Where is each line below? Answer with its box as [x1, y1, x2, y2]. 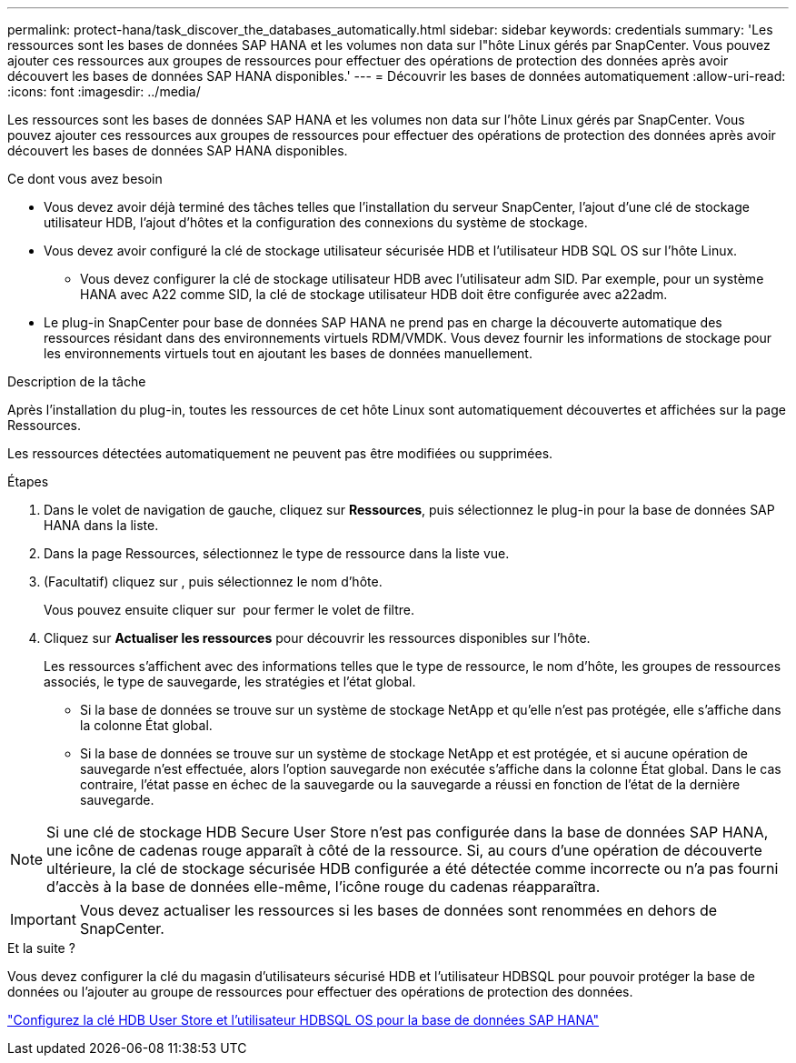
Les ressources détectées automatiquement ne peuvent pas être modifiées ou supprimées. [7, 446, 553, 461]
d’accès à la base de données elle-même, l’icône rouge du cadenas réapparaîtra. [46, 877, 601, 896]
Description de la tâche [7, 374, 146, 389]
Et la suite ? [7, 940, 75, 956]
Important [10, 910, 76, 928]
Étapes [7, 474, 49, 489]
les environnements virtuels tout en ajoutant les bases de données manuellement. [44, 346, 532, 361]
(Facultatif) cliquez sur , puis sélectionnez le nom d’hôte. [44, 574, 383, 589]
